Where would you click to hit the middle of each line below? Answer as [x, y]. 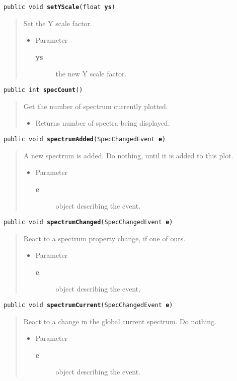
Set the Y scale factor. [58, 23]
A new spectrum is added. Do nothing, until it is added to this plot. [128, 155]
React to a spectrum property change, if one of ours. [104, 238]
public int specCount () [43, 90]
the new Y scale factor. [91, 74]
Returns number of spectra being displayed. [103, 123]
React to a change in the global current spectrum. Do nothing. [120, 321]
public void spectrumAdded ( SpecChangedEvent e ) [85, 139]
